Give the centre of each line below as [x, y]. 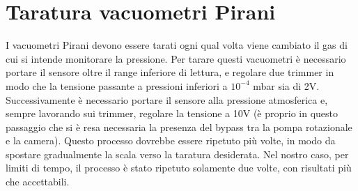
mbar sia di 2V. [286, 85]
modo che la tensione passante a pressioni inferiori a [117, 85]
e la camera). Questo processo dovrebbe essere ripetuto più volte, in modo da [171, 140]
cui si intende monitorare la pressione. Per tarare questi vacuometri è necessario [176, 58]
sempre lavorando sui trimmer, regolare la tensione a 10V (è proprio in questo [172, 113]
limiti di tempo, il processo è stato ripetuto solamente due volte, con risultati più [179, 168]
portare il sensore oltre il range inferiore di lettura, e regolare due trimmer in [170, 72]
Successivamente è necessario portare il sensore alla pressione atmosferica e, [167, 99]
